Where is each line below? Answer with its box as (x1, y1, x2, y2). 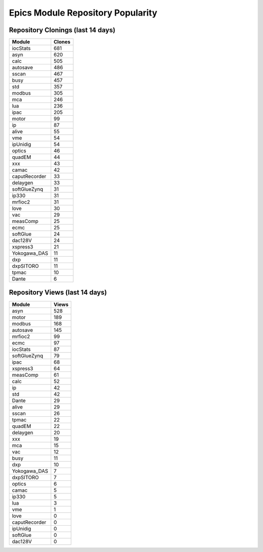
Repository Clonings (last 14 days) (9, 26, 115, 34)
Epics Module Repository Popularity (9, 7, 158, 18)
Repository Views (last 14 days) (9, 288, 107, 297)
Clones (54, 39, 71, 45)
